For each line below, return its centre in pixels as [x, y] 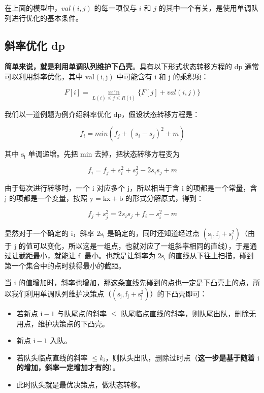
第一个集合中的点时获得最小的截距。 [65, 265]
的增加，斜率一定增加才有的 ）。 [68, 367]
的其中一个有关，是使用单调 [205, 8]
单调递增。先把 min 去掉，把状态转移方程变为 [104, 154]
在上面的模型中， [33, 8]
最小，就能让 [54, 255]
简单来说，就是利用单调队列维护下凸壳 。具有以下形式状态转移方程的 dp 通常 [132, 66]
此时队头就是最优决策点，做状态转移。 [80, 384]
